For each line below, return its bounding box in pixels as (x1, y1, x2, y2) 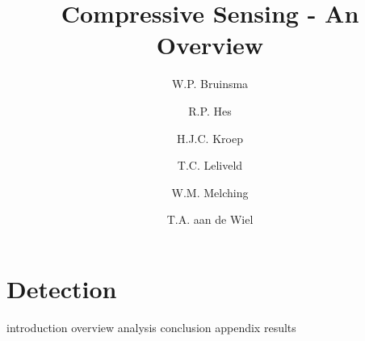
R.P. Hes (188, 102, 232, 119)
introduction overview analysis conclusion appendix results (6, 318, 296, 335)
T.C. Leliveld (177, 157, 243, 174)
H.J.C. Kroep (177, 129, 243, 146)
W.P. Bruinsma (171, 75, 249, 92)
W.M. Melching (171, 183, 249, 200)
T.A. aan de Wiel (166, 211, 254, 228)
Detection (6, 272, 117, 305)
